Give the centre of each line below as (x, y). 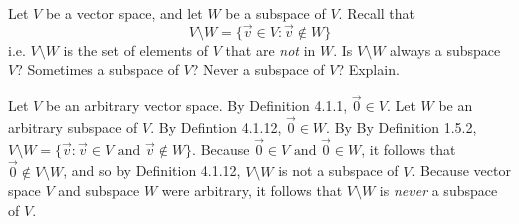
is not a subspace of (338, 170)
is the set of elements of (136, 49)
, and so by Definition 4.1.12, (152, 170)
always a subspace (445, 49)
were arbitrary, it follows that (252, 190)
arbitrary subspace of (73, 127)
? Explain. (368, 69)
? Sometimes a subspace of (97, 69)
